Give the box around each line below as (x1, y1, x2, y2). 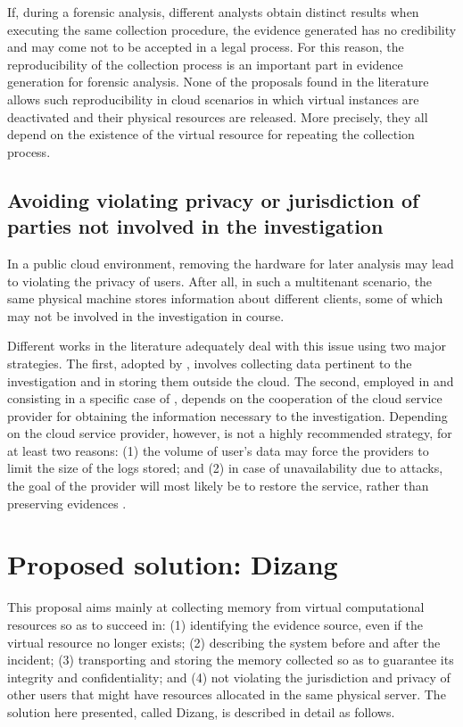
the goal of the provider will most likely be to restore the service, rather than (7, 476, 429, 495)
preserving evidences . (7, 493, 127, 512)
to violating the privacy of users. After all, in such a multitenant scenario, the (7, 271, 433, 290)
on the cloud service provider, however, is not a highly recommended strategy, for (7, 424, 452, 442)
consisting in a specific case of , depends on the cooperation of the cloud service (7, 389, 442, 408)
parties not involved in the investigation (7, 212, 384, 240)
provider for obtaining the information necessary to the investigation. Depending (7, 406, 448, 425)
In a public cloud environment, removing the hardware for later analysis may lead (7, 253, 454, 272)
